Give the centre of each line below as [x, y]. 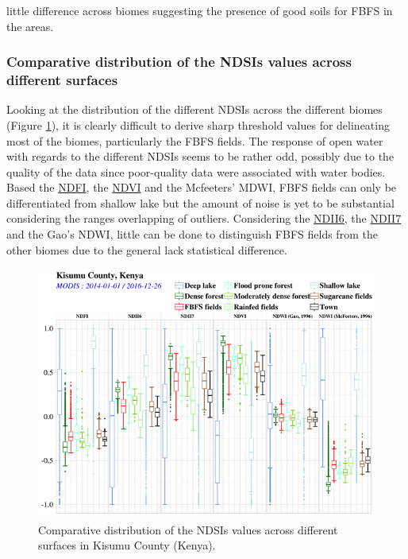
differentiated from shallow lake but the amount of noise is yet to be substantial [200, 202]
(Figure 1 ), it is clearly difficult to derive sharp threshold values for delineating [198, 124]
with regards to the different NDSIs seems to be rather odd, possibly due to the [200, 156]
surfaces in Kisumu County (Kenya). [127, 545]
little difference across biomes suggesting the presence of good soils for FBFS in [200, 10]
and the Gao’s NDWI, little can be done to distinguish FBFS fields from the [192, 234]
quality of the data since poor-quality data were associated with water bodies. [196, 171]
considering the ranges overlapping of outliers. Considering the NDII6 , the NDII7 [204, 218]
